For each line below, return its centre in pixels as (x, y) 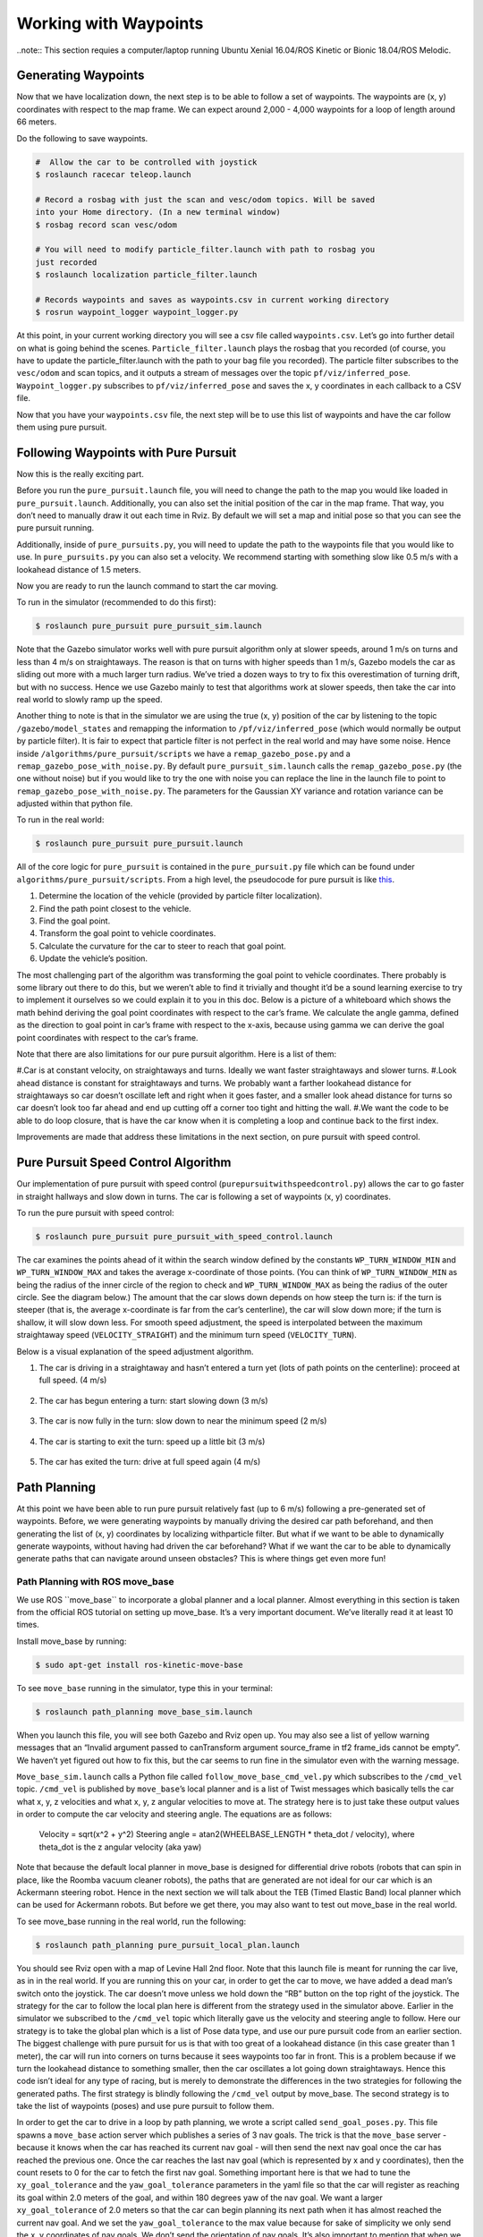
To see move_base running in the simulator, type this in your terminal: (144, 1688)
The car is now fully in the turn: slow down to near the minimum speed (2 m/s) (183, 1421)
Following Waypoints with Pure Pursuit (127, 452)
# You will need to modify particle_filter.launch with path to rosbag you (205, 250)
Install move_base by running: (72, 1641)
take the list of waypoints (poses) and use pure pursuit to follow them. (145, 2106)
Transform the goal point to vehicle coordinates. (127, 933)
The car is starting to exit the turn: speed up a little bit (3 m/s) (152, 1442)
